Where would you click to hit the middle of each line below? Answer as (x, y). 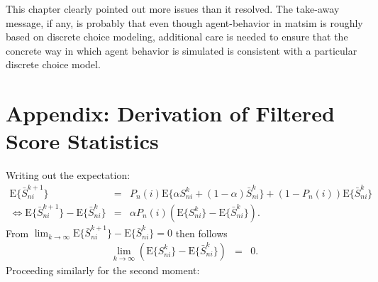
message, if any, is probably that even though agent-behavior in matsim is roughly (184, 22)
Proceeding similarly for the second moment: (103, 270)
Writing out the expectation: (68, 175)
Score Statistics (82, 141)
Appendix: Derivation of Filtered (170, 113)
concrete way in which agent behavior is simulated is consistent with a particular (182, 50)
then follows (201, 233)
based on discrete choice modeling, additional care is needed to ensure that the (177, 37)
